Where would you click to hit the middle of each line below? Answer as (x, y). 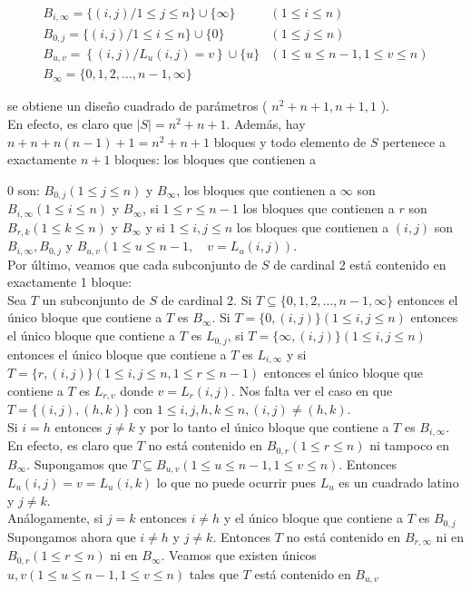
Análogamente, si (55, 518)
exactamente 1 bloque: (69, 282)
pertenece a (414, 141)
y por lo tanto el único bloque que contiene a (264, 426)
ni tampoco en (410, 445)
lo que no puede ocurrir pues (236, 482)
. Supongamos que (77, 463)
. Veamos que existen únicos (239, 555)
